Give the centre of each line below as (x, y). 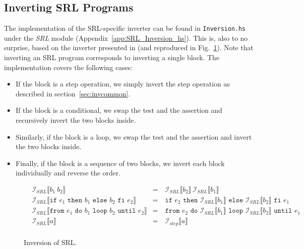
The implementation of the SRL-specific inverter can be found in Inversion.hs (125, 28)
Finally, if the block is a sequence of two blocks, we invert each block (120, 163)
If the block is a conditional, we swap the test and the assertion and (119, 110)
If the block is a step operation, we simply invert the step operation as (123, 84)
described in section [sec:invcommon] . (73, 93)
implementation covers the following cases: (68, 67)
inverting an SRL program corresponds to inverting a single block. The (112, 57)
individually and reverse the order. (68, 173)
